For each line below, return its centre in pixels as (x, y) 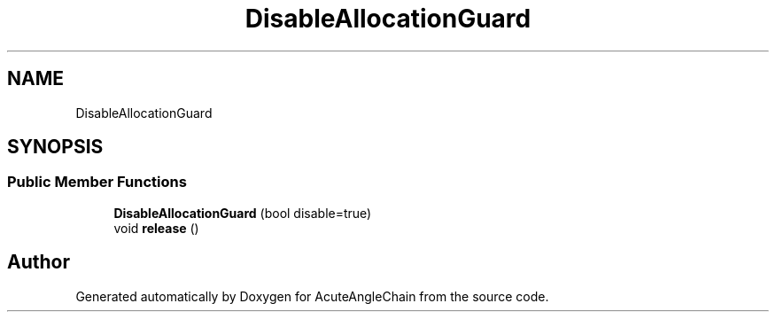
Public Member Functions (97, 182)
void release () (156, 228)
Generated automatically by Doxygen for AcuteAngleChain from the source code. (312, 296)
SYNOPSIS (55, 147)
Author (39, 262)
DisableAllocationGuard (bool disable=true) (243, 213)
